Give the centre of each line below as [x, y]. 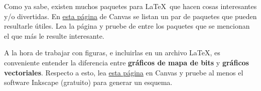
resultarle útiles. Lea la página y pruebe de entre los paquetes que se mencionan [127, 26]
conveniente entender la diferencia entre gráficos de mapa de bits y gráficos [126, 62]
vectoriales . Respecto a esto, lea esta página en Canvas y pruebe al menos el [124, 72]
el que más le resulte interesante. [54, 35]
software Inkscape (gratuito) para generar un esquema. [88, 82]
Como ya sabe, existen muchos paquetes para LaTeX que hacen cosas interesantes [130, 6]
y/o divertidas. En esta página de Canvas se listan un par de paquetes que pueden [130, 16]
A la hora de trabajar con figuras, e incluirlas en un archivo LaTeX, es [112, 53]
